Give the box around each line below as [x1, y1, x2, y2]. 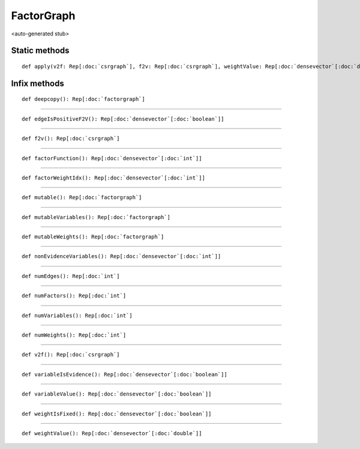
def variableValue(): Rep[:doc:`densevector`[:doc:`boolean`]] [22, 391, 212, 397]
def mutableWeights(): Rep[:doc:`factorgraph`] [22, 234, 164, 240]
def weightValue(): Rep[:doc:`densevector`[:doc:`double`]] [22, 430, 202, 436]
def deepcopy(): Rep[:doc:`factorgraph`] [22, 96, 145, 103]
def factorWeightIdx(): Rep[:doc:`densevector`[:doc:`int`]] [22, 174, 205, 181]
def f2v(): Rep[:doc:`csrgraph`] [22, 135, 120, 142]
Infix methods [11, 78, 64, 88]
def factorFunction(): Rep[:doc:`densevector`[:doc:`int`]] [22, 155, 202, 161]
